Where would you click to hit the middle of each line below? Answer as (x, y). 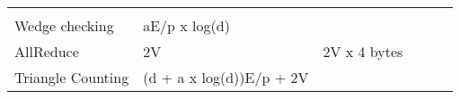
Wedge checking (64, 25)
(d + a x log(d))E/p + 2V (226, 77)
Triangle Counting (72, 77)
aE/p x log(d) (186, 25)
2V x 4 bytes (363, 51)
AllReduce (47, 51)
